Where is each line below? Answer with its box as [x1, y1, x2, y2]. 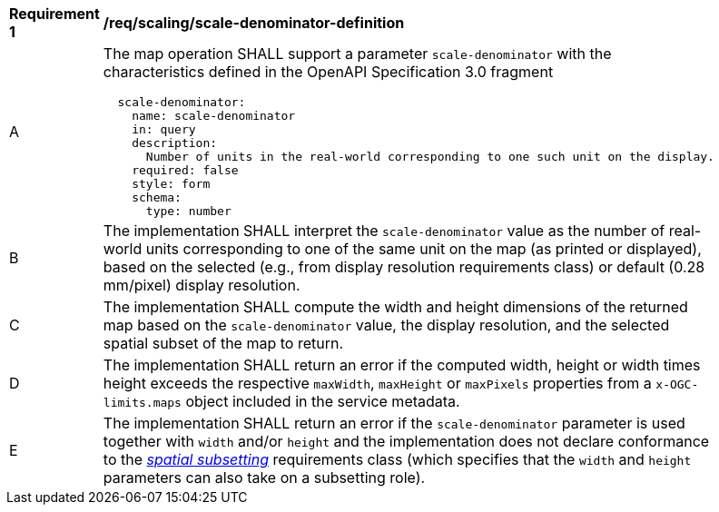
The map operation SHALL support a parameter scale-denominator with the [103, 44, 612, 63]
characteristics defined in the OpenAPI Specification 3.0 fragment [103, 63, 554, 81]
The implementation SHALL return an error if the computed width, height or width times [103, 356, 701, 374]
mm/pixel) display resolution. [103, 276, 300, 294]
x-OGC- [655, 378, 699, 391]
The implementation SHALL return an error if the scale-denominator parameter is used [103, 414, 685, 432]
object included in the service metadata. [185, 392, 460, 410]
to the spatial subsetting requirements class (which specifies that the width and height [103, 450, 692, 468]
